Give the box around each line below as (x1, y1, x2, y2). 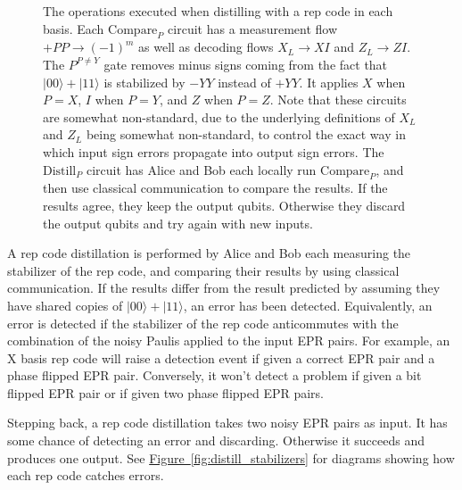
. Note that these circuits (269, 90, 407, 109)
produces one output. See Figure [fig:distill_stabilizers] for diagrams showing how (7, 448, 455, 467)
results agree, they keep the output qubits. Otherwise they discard (43, 195, 406, 214)
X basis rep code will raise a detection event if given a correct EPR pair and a (7, 348, 435, 367)
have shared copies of (7, 295, 123, 314)
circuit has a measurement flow (168, 19, 338, 37)
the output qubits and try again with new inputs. (43, 213, 313, 232)
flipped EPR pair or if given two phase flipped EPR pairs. (7, 383, 324, 402)
